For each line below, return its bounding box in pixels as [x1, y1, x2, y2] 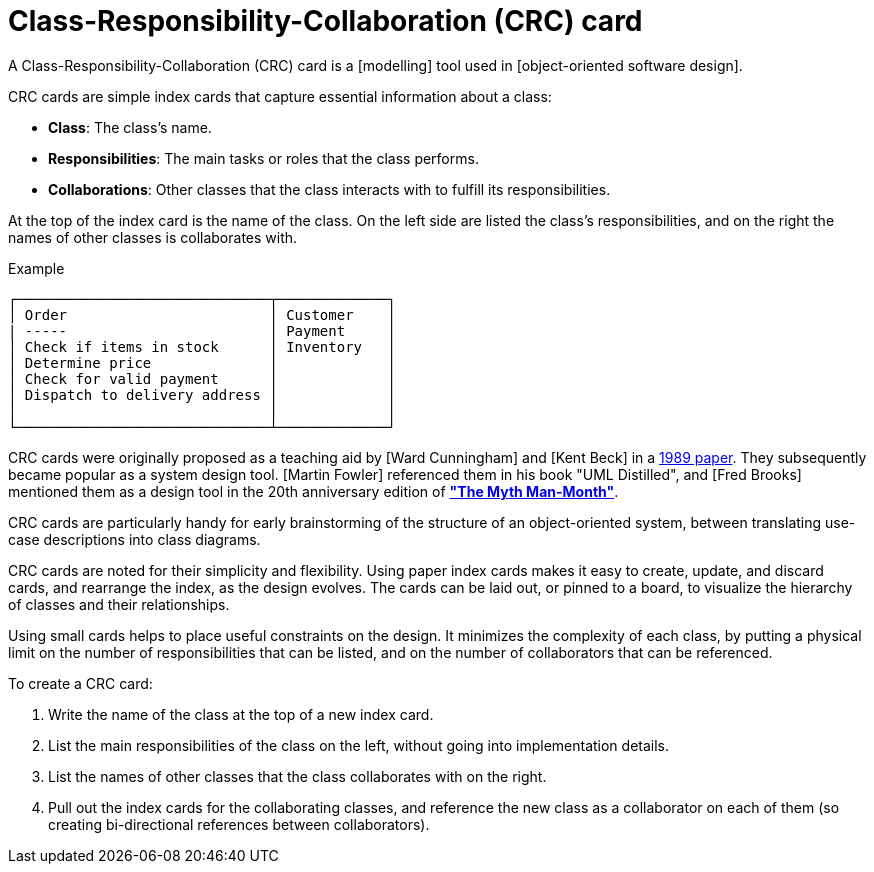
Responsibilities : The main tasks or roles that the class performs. [48, 149, 479, 167]
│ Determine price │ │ [8, 354, 396, 371]
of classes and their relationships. [8, 595, 230, 613]
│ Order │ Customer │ [8, 306, 396, 323]
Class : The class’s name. [48, 118, 212, 136]
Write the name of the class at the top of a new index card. [48, 705, 434, 723]
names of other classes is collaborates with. [8, 228, 298, 246]
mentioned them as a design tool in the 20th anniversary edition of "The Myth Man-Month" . [8, 482, 619, 500]
